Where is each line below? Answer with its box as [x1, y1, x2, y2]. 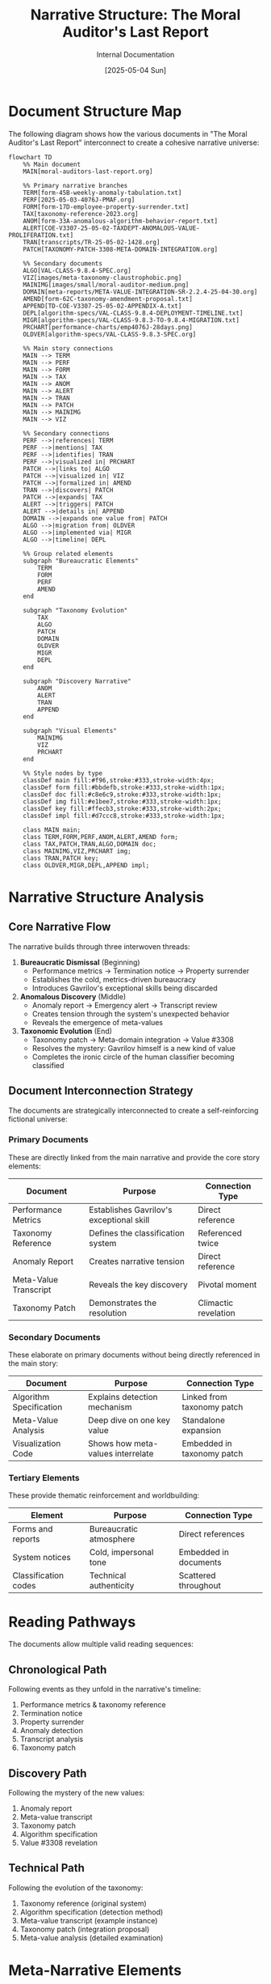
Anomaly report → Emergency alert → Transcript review [31, 1000, 218, 1010]
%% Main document [23, 160, 81, 168]
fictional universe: [8, 1114, 68, 1124]
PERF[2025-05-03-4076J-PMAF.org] [23, 196, 135, 204]
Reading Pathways [8, 1613, 136, 1631]
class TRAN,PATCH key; [23, 854, 99, 863]
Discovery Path [8, 1766, 87, 1780]
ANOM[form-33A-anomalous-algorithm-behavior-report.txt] [23, 217, 219, 225]
